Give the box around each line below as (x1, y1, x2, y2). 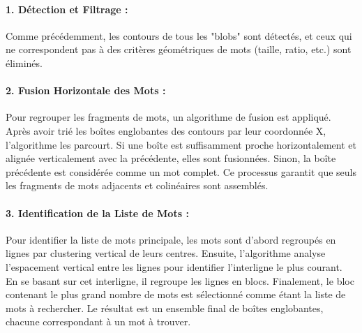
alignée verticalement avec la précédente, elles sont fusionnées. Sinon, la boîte (6, 151, 336, 165)
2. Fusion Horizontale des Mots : (6, 83, 166, 98)
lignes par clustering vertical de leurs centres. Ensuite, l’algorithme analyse (6, 246, 326, 260)
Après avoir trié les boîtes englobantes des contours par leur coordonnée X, (6, 123, 326, 138)
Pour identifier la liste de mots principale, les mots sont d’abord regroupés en (6, 232, 336, 246)
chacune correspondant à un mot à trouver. (6, 314, 191, 329)
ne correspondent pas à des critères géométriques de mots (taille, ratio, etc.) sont (6, 42, 352, 57)
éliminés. (6, 55, 43, 70)
